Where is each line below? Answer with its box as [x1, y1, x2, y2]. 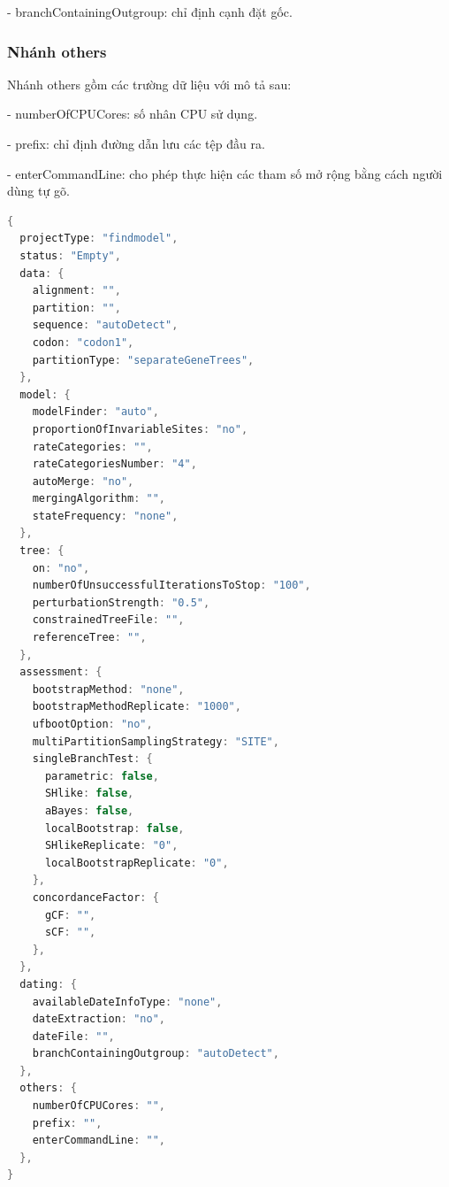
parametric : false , [44, 769, 159, 782]
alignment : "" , [32, 284, 121, 297]
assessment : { [19, 666, 103, 679]
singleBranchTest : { [32, 752, 153, 766]
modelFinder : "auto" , [32, 405, 159, 419]
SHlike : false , [44, 787, 134, 800]
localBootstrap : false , [44, 821, 185, 835]
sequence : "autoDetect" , [32, 319, 179, 332]
